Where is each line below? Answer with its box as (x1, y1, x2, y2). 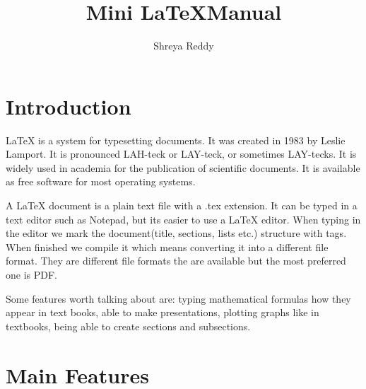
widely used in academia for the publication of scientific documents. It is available (6, 160, 360, 175)
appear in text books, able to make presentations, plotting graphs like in (6, 305, 319, 320)
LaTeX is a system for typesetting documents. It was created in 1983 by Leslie (6, 132, 346, 147)
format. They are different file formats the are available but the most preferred (6, 253, 346, 268)
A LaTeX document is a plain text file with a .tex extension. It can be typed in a (6, 198, 358, 213)
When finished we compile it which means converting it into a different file (6, 239, 329, 254)
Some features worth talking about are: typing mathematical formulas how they (6, 291, 351, 306)
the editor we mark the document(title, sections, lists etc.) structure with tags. (6, 226, 347, 240)
